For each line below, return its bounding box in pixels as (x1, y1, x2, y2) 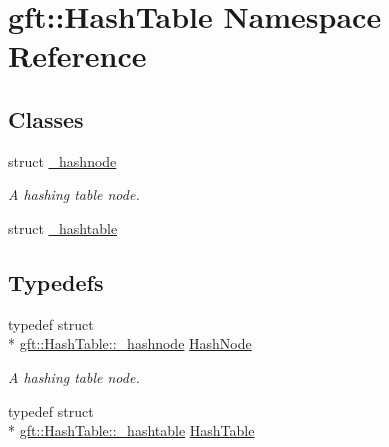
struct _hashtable (8, 217, 118, 238)
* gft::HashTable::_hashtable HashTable (8, 420, 255, 441)
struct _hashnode (8, 150, 117, 171)
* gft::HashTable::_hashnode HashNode (8, 333, 252, 354)
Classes (8, 103, 84, 134)
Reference (8, 35, 147, 76)
